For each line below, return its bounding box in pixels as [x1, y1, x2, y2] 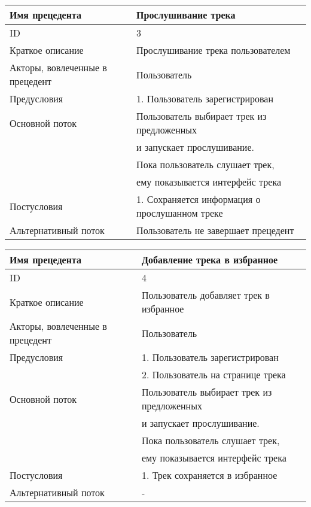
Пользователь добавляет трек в [141, 288, 270, 302]
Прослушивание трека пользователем [136, 43, 291, 57]
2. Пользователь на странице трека [141, 368, 286, 381]
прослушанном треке [136, 206, 223, 220]
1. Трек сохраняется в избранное [141, 468, 278, 482]
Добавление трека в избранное [141, 253, 278, 266]
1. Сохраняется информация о [136, 192, 261, 206]
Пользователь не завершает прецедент [136, 223, 294, 237]
